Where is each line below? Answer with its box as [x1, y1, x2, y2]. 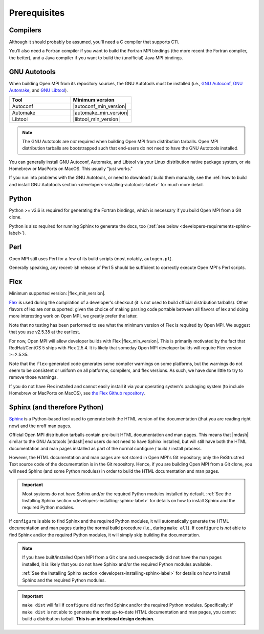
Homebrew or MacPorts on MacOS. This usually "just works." [9, 166, 133, 171]
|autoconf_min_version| [73, 103, 127, 110]
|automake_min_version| [73, 109, 129, 116]
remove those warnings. [9, 374, 58, 380]
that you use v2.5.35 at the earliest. [9, 329, 80, 335]
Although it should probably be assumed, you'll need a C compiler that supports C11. [9, 39, 179, 45]
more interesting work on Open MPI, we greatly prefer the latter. [9, 313, 138, 319]
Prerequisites [9, 7, 65, 18]
